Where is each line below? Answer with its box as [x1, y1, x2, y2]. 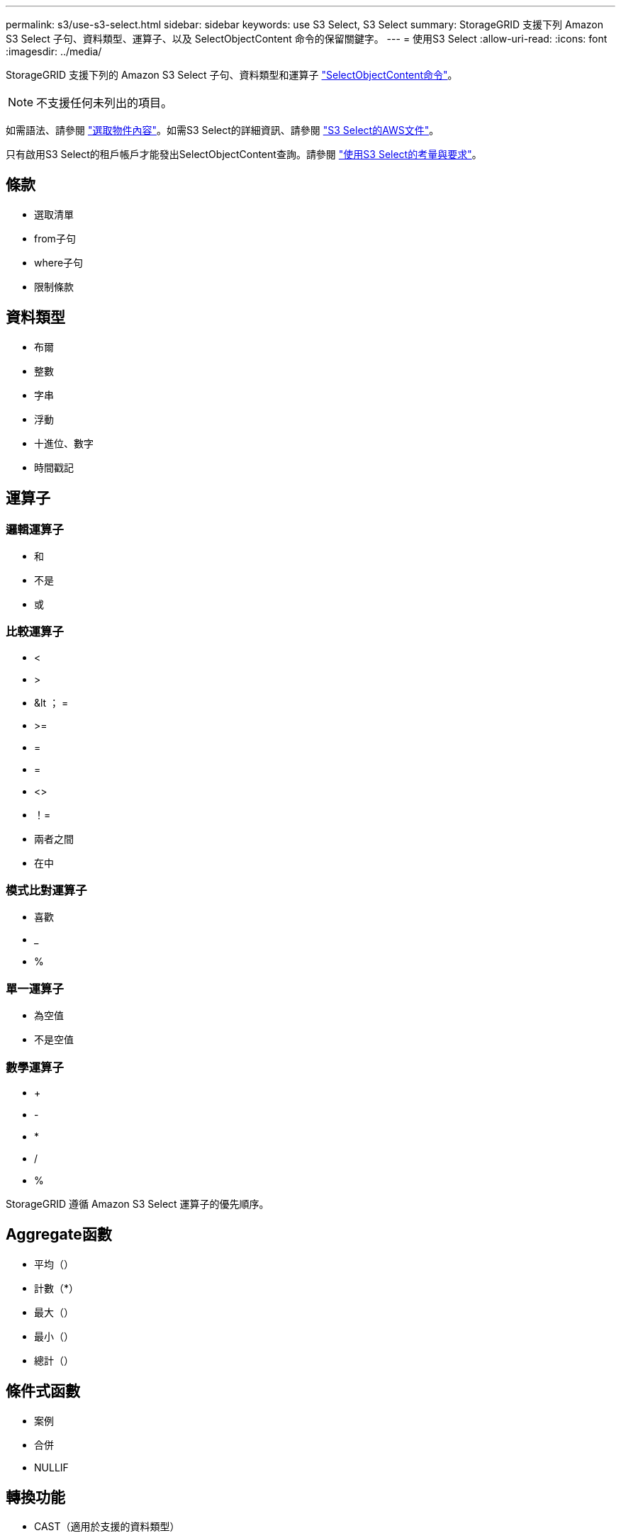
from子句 [34, 232, 76, 245]
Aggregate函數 [6, 1225, 112, 1244]
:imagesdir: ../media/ [6, 45, 102, 57]
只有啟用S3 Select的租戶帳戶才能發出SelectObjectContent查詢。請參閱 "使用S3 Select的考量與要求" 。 [6, 148, 482, 160]
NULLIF [34, 1461, 69, 1474]
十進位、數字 [34, 437, 94, 449]
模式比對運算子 [6, 883, 87, 898]
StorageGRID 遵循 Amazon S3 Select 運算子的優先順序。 [6, 1197, 269, 1210]
